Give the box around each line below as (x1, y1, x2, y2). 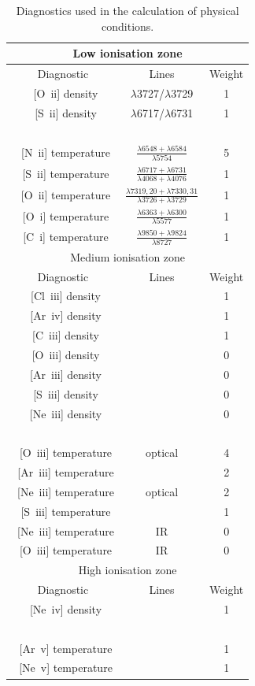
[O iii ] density (31, 346, 100, 362)
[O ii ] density (33, 84, 98, 101)
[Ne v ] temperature (19, 659, 113, 676)
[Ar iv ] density (30, 307, 102, 324)
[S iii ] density (33, 385, 98, 402)
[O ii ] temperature (20, 187, 111, 203)
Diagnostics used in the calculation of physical (16, 2, 239, 18)
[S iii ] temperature (20, 502, 111, 519)
